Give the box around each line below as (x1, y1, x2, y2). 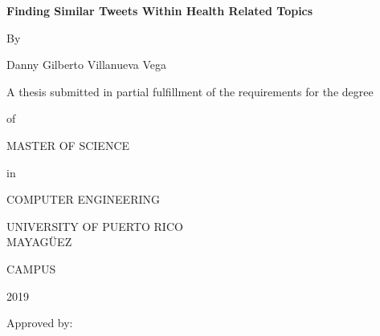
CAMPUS (6, 260, 56, 277)
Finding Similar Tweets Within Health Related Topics (6, 2, 313, 18)
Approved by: (6, 314, 73, 331)
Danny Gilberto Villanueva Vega (6, 56, 167, 73)
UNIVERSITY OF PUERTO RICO (6, 217, 183, 234)
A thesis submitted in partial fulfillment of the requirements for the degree (6, 83, 374, 99)
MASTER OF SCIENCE (6, 136, 130, 153)
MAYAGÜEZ (6, 233, 72, 250)
